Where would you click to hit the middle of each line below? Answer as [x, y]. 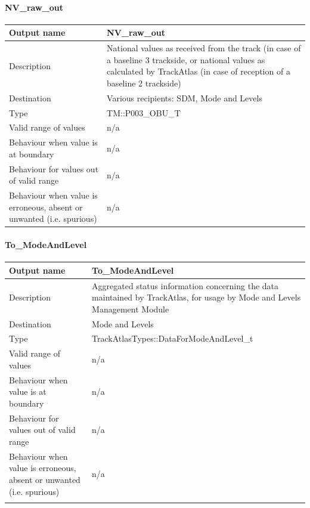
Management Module [131, 309]
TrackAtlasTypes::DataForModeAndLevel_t [173, 338]
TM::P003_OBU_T [144, 112]
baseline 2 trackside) [144, 83]
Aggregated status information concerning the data [185, 285]
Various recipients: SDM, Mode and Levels [185, 97]
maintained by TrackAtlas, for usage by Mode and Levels [196, 297]
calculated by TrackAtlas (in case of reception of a [199, 71]
